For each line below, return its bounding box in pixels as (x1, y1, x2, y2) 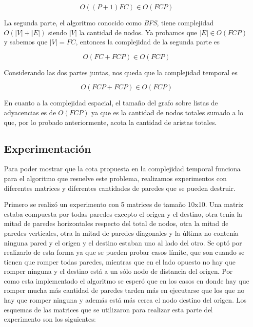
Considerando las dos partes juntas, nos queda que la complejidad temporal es (4, 67, 237, 77)
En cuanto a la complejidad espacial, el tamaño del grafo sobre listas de (4, 98, 218, 108)
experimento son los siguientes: (4, 314, 96, 324)
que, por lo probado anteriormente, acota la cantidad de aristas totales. (4, 117, 217, 127)
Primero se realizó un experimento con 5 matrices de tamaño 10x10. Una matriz (4, 199, 243, 209)
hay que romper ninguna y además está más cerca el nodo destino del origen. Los (4, 295, 247, 305)
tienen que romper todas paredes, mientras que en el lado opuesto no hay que (4, 256, 235, 266)
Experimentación (4, 141, 91, 156)
